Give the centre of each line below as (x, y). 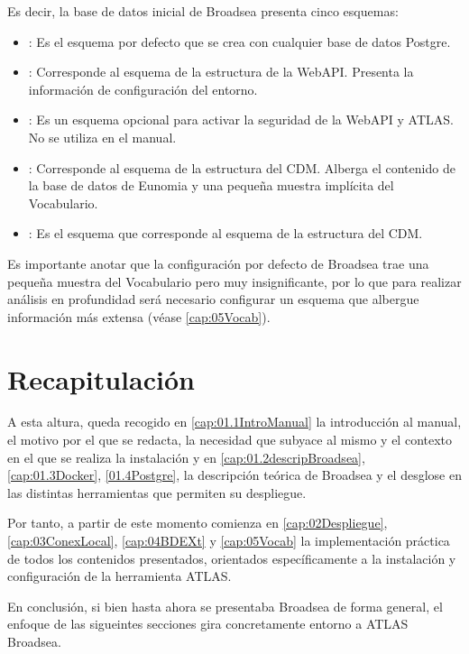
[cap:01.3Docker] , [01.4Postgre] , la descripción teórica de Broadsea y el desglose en (234, 475)
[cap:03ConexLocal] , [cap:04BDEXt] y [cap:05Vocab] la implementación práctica (229, 540)
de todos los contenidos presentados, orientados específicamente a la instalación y (232, 558)
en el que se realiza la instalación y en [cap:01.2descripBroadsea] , (186, 457)
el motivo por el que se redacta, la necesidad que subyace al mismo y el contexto (230, 440)
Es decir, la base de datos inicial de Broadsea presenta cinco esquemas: (203, 11)
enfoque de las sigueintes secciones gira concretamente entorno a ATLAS (208, 624)
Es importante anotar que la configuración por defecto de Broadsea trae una (218, 263)
